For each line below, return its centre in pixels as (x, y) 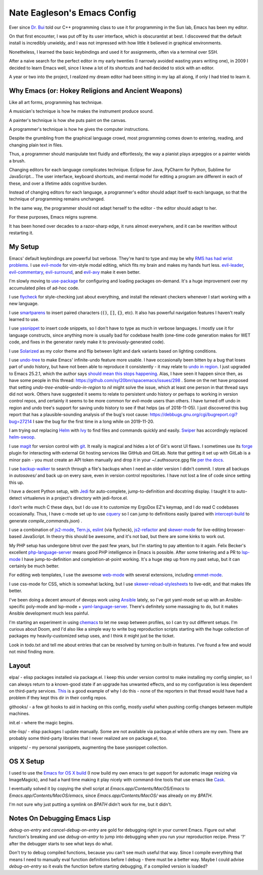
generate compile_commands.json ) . (46, 521)
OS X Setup (27, 761)
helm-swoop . (22, 437)
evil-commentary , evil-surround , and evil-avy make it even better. (75, 272)
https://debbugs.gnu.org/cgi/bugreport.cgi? (194, 415)
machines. (19, 714)
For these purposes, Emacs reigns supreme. (53, 217)
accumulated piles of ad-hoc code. (44, 288)
